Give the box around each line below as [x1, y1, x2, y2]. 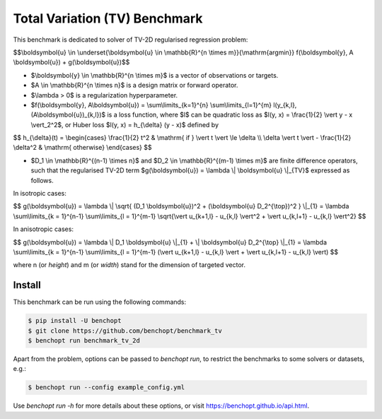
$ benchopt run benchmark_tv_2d [28, 336, 141, 345]
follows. [30, 176, 54, 184]
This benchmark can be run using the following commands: [13, 297, 187, 307]
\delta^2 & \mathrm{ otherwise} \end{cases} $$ [13, 143, 152, 152]
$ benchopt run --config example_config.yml [28, 384, 185, 391]
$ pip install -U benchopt [28, 317, 122, 325]
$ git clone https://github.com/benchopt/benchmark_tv [28, 326, 222, 335]
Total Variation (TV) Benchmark [13, 11, 203, 26]
